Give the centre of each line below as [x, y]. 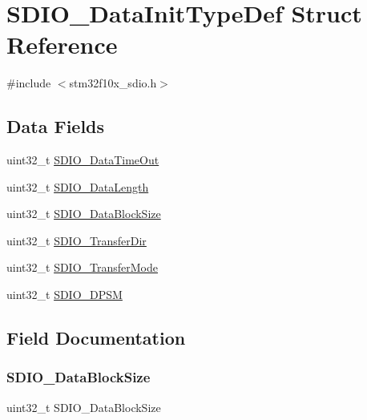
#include [29, 83]
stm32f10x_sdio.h [113, 83]
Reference [62, 44]
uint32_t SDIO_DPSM [65, 295]
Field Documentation [96, 338]
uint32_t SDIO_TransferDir [77, 240]
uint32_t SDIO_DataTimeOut [83, 160]
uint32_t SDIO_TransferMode [83, 267]
